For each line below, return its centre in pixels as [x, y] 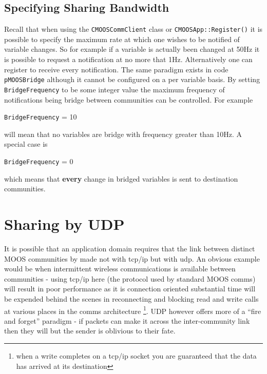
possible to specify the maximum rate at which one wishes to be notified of [122, 39]
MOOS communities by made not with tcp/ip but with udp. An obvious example [132, 258]
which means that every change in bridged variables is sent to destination [121, 178]
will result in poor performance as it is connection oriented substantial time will [130, 289]
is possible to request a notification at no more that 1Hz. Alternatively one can [128, 59]
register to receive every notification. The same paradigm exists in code [116, 69]
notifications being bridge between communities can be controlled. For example [129, 99]
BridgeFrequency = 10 [41, 117]
